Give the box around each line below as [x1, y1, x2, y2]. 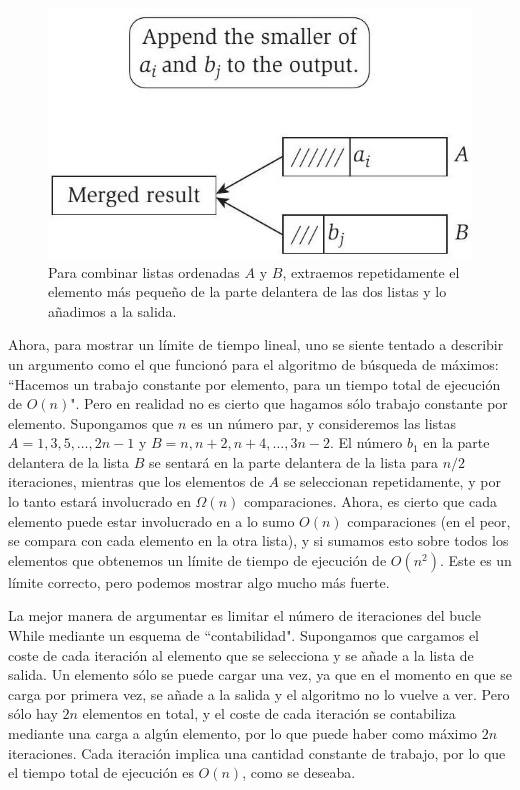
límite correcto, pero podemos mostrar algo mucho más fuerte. [8, 571, 390, 592]
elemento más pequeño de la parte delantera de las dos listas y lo [48, 281, 447, 302]
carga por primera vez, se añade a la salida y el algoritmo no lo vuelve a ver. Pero [8, 683, 510, 704]
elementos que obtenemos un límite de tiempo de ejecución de [8, 549, 387, 570]
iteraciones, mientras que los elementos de [8, 471, 264, 492]
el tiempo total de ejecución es [8, 762, 194, 783]
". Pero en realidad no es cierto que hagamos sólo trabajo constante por [70, 393, 508, 414]
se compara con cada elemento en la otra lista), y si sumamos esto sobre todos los [8, 530, 509, 551]
